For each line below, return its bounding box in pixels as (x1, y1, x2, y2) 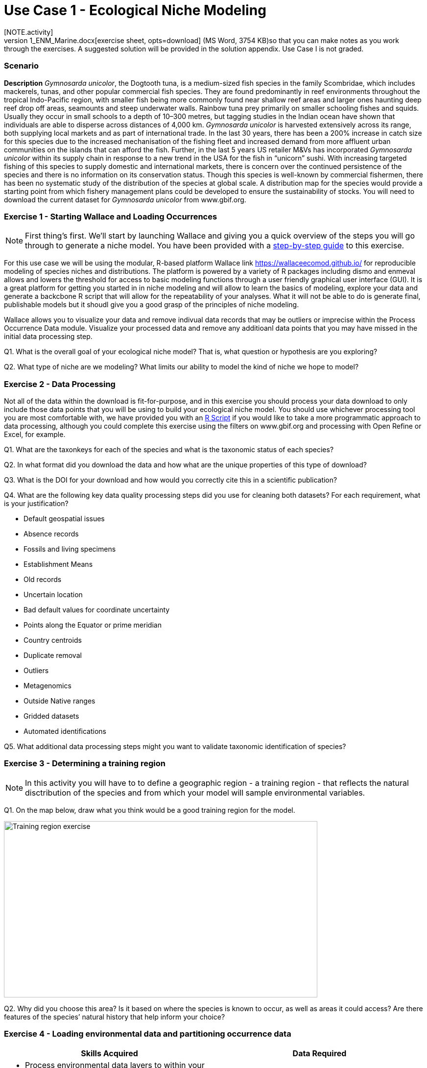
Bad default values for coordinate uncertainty (24, 606, 170, 614)
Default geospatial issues (24, 514, 105, 523)
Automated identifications (24, 727, 106, 735)
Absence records (24, 530, 79, 538)
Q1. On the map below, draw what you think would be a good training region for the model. (4, 805, 295, 814)
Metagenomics (24, 681, 71, 690)
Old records (24, 575, 62, 583)
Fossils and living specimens (24, 545, 116, 553)
